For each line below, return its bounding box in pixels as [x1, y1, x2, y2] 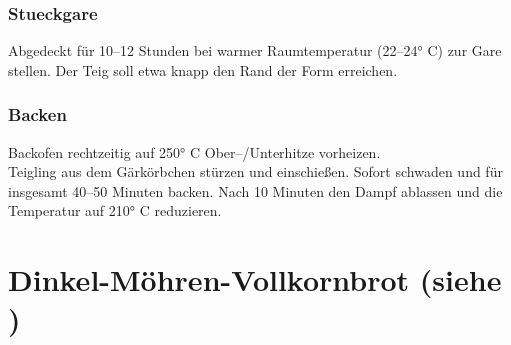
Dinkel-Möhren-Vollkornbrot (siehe [8, 259, 502, 300]
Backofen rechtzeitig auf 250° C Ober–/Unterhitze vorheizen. [8, 141, 381, 162]
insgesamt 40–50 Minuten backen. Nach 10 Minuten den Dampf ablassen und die [8, 180, 503, 201]
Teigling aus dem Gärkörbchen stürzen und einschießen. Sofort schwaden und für [8, 161, 503, 182]
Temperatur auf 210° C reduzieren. [8, 200, 222, 221]
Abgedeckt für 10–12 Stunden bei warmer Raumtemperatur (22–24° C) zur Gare [8, 40, 502, 61]
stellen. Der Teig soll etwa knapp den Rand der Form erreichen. [8, 59, 398, 80]
